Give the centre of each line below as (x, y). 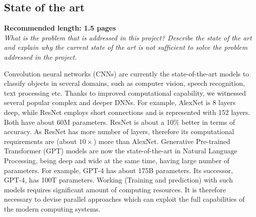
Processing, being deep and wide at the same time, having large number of (117, 160)
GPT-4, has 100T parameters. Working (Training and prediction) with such (118, 180)
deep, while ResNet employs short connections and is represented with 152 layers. (127, 112)
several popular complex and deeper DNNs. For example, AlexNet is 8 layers (120, 102)
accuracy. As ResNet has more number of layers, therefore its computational (119, 131)
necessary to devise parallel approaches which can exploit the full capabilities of (124, 199)
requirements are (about (40, 141)
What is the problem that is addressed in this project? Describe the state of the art (128, 37)
